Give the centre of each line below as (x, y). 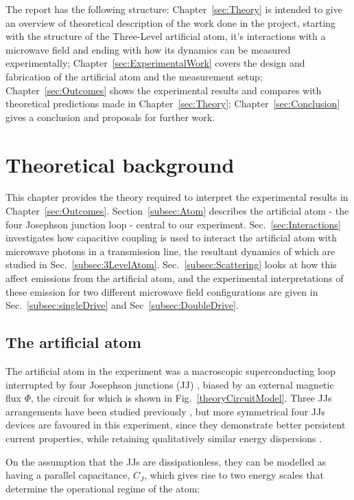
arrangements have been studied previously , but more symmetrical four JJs (165, 411)
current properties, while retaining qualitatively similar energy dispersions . (164, 438)
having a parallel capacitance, (68, 475)
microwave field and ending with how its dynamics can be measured (148, 49)
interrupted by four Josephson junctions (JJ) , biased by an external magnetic (170, 384)
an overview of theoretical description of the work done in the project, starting (171, 22)
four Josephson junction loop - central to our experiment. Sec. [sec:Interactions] (173, 224)
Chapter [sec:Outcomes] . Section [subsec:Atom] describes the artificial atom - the (177, 211)
